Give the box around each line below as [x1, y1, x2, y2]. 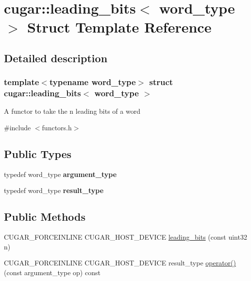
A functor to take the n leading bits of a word [4, 106, 140, 116]
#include [4, 123, 31, 133]
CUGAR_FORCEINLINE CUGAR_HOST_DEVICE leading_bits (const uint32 [4, 232, 247, 242]
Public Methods [4, 209, 86, 224]
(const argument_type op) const [4, 267, 100, 278]
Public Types [4, 146, 72, 161]
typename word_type [49, 76, 136, 88]
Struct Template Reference [27, 17, 212, 37]
